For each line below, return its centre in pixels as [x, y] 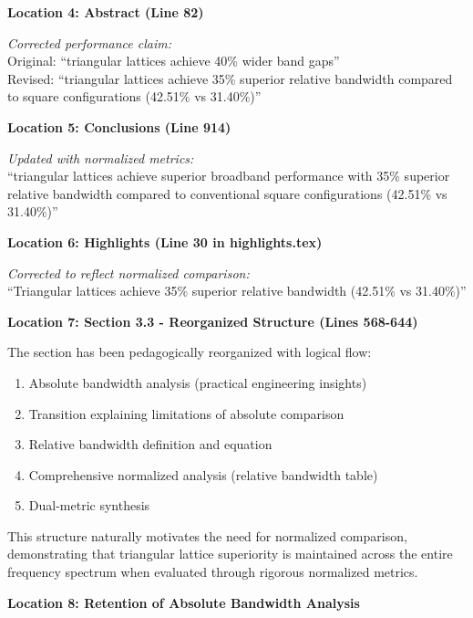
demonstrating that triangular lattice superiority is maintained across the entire [230, 554]
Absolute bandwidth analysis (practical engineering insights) [198, 382]
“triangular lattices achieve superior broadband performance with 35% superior [229, 176]
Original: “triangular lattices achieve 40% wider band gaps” [174, 61]
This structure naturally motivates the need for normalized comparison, [207, 535]
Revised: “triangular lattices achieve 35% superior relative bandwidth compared [230, 78]
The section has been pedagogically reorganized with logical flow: [190, 352]
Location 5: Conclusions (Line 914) [119, 126]
